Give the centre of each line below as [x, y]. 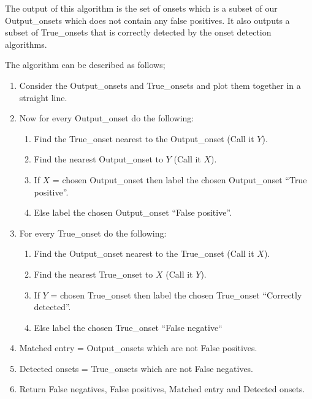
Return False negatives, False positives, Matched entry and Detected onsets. [162, 389]
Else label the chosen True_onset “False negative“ [128, 327]
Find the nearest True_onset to [93, 274]
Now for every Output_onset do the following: [107, 118]
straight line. [43, 97]
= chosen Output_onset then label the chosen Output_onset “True [180, 179]
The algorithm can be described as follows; [85, 65]
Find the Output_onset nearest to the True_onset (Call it [144, 253]
